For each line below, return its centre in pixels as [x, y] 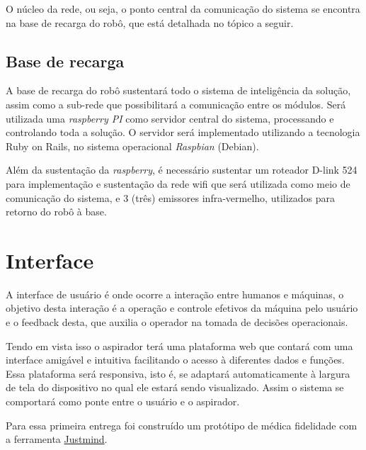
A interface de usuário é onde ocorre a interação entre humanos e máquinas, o [175, 294]
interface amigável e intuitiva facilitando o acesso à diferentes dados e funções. [175, 360]
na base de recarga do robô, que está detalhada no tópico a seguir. [150, 22]
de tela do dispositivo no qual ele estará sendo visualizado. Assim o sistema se [175, 387]
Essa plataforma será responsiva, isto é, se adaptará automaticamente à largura [178, 373]
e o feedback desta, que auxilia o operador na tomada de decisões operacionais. [177, 322]
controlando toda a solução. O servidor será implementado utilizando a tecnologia [183, 132]
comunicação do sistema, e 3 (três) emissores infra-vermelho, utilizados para [171, 197]
